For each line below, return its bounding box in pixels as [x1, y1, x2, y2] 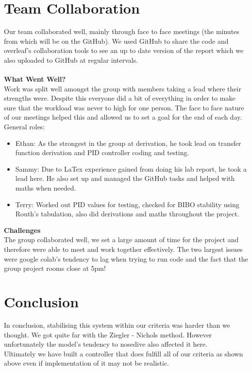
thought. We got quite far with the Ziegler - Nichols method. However [4, 329, 212, 339]
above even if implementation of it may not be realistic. [4, 358, 169, 368]
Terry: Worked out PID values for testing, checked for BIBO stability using [15, 199, 239, 209]
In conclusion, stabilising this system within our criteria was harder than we [4, 319, 230, 330]
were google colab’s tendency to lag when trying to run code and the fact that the [4, 253, 248, 264]
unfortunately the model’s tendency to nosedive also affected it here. [4, 339, 208, 349]
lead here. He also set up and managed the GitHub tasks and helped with [15, 173, 235, 183]
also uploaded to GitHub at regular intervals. [4, 54, 138, 65]
